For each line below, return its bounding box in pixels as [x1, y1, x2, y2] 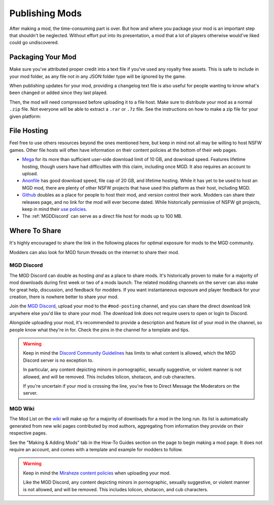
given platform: [9, 113, 41, 119]
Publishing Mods [9, 8, 82, 19]
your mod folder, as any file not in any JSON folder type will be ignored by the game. [9, 73, 186, 79]
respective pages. [9, 430, 47, 436]
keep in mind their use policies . [22, 206, 87, 212]
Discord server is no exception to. [23, 357, 94, 363]
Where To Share [9, 227, 61, 235]
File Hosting [9, 127, 48, 135]
